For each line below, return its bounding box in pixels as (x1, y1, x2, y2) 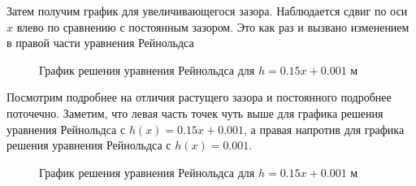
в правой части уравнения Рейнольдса (6, 34, 194, 51)
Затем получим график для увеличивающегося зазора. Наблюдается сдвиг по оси (6, 2, 408, 19)
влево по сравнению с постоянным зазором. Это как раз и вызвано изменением (16, 18, 409, 35)
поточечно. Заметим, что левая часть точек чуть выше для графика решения (6, 104, 383, 121)
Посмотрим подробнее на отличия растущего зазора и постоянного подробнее (6, 89, 392, 106)
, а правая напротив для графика (244, 120, 405, 137)
